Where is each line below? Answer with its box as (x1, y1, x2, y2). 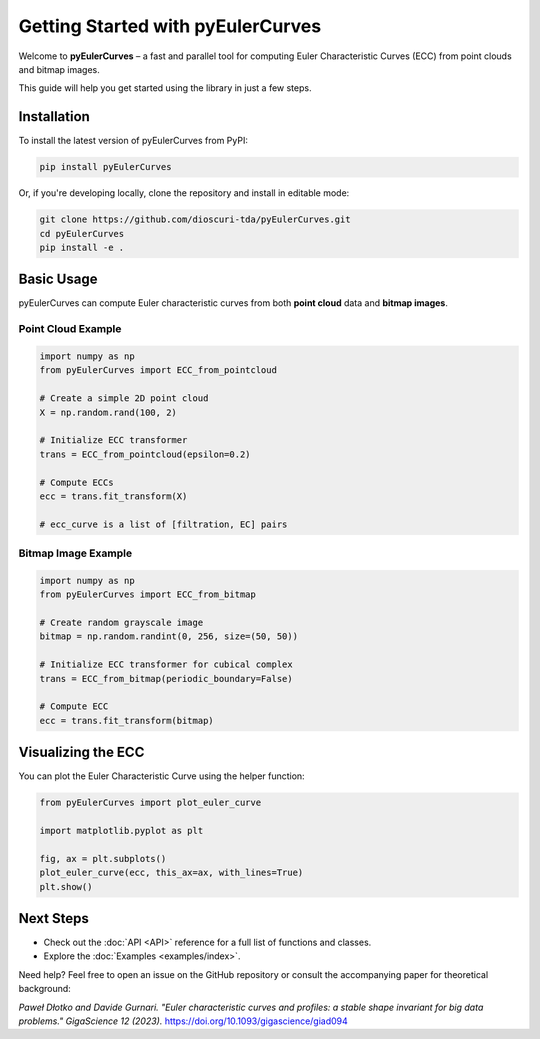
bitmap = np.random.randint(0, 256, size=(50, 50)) (39, 631, 299, 642)
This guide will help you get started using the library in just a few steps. (18, 82, 312, 94)
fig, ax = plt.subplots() (39, 853, 167, 864)
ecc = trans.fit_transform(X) (39, 490, 188, 502)
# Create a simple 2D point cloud (39, 393, 209, 404)
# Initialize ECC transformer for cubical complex (39, 659, 294, 670)
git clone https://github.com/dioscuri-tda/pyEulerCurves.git (39, 214, 351, 225)
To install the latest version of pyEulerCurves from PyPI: (18, 135, 249, 147)
